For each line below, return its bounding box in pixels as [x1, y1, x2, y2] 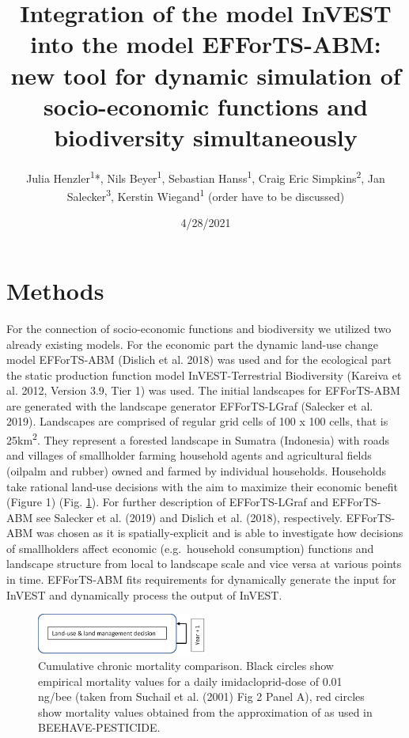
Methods [6, 274, 104, 306]
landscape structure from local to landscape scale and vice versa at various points [6, 555, 402, 572]
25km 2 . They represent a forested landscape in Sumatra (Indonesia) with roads [6, 430, 389, 448]
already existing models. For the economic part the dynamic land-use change [6, 335, 378, 352]
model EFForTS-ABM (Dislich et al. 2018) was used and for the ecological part [6, 351, 392, 368]
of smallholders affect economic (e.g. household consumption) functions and [6, 539, 374, 556]
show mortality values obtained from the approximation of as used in [38, 703, 373, 720]
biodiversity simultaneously [54, 120, 358, 153]
